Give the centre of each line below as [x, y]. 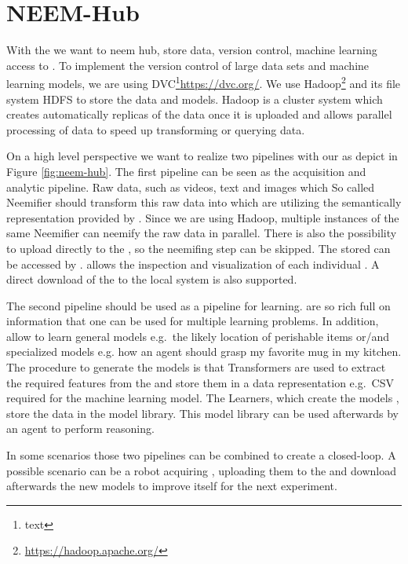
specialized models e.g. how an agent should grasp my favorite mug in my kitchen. [204, 352]
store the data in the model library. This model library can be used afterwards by [202, 413]
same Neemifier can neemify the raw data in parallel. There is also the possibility [202, 233]
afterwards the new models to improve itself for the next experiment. [172, 486]
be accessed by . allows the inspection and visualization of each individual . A [193, 264]
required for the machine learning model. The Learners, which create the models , [203, 398]
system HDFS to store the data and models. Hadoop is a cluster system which [195, 99]
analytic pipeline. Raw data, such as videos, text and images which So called [191, 187]
